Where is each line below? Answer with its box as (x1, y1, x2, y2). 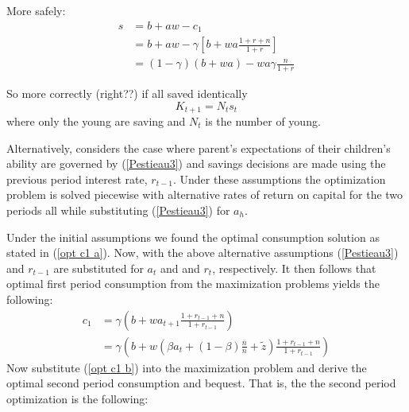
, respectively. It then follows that (212, 259, 376, 276)
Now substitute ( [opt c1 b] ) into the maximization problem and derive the (6, 359, 367, 375)
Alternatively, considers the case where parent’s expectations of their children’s (6, 139, 391, 156)
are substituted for (53, 259, 144, 276)
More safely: (6, 2, 66, 18)
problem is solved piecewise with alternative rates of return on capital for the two (6, 186, 403, 203)
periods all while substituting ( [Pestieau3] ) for (6, 201, 230, 218)
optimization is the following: (6, 390, 149, 406)
